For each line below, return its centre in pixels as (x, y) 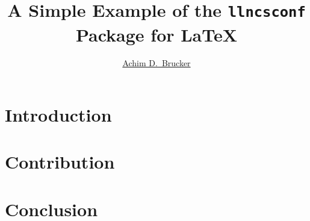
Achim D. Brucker (157, 63)
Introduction (58, 115)
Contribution (60, 162)
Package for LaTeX (157, 34)
